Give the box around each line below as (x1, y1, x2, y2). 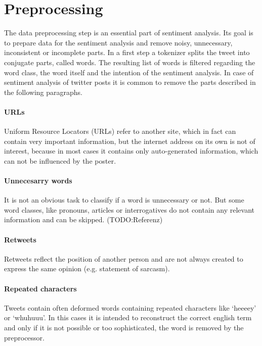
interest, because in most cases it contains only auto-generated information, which (4, 145, 258, 156)
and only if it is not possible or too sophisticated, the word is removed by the (4, 322, 244, 332)
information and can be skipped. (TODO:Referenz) (4, 214, 163, 225)
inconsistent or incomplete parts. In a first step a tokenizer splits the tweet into (4, 47, 250, 58)
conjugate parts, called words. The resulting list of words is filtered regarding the (4, 57, 255, 67)
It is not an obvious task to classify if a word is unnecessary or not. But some (4, 194, 244, 205)
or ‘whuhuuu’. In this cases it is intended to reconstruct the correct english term (4, 312, 252, 323)
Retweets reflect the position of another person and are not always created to (4, 253, 243, 264)
